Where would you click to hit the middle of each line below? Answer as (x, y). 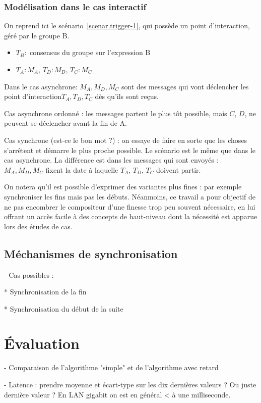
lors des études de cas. (38, 226)
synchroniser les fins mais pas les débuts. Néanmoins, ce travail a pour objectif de (130, 196)
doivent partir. (179, 169)
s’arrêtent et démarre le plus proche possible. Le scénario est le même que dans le (130, 150)
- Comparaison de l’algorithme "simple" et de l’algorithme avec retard (111, 367)
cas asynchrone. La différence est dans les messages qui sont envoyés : (111, 160)
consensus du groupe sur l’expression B (90, 52)
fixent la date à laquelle (82, 169)
